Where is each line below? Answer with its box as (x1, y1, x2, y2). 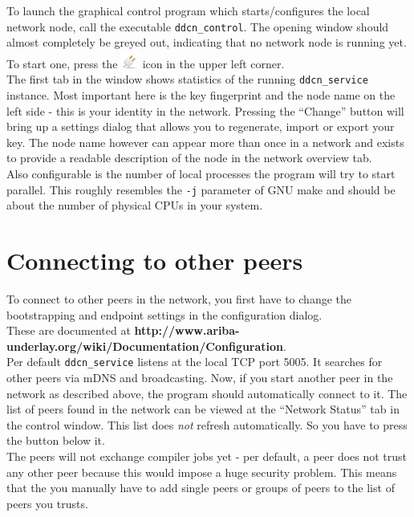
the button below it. (6, 432, 105, 449)
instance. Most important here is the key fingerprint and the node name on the (6, 87, 396, 104)
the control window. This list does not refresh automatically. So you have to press (6, 416, 408, 433)
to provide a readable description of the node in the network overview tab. (6, 149, 372, 166)
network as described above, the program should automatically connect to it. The (6, 385, 408, 401)
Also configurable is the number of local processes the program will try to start (6, 165, 396, 182)
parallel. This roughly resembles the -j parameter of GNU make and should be (6, 181, 396, 197)
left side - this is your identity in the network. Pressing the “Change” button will (6, 102, 404, 119)
